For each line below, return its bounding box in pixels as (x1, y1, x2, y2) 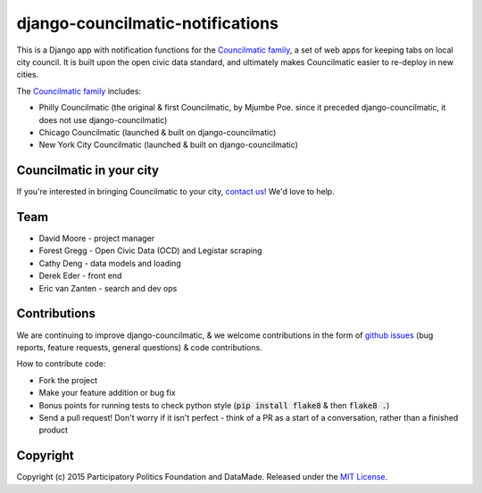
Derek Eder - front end (38, 270, 122, 281)
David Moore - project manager (38, 233, 155, 244)
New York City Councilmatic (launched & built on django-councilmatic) (38, 139, 299, 151)
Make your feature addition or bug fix (38, 388, 176, 399)
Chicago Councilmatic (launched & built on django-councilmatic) (38, 127, 277, 137)
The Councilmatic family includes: (16, 86, 142, 96)
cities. (16, 70, 39, 80)
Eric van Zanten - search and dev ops (38, 283, 178, 293)
